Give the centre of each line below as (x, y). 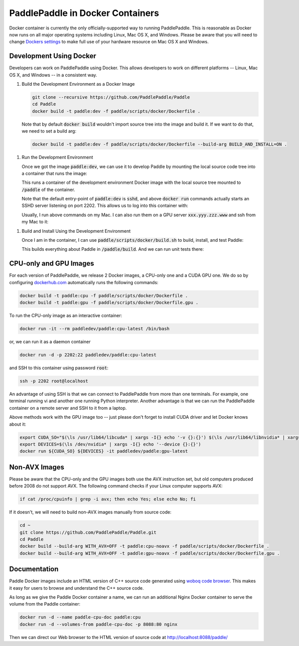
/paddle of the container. (48, 189)
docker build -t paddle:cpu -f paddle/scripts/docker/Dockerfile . (104, 296)
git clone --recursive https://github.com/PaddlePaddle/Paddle (111, 97)
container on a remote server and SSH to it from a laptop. (68, 408)
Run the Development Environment (57, 158)
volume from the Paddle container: (45, 604)
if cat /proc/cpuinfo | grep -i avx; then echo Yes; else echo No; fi (108, 499)
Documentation (34, 569)
